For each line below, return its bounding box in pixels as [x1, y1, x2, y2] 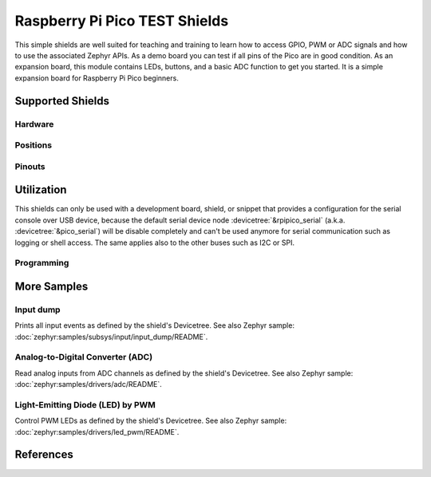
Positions [14, 140, 52, 151]
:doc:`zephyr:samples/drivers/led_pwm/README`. [14, 427, 180, 436]
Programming [14, 258, 69, 269]
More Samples [14, 279, 89, 293]
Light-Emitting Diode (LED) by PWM [14, 399, 156, 410]
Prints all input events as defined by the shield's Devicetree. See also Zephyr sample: [14, 321, 295, 330]
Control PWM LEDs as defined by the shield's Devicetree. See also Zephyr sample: [14, 416, 287, 426]
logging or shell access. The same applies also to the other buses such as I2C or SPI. [14, 238, 295, 247]
